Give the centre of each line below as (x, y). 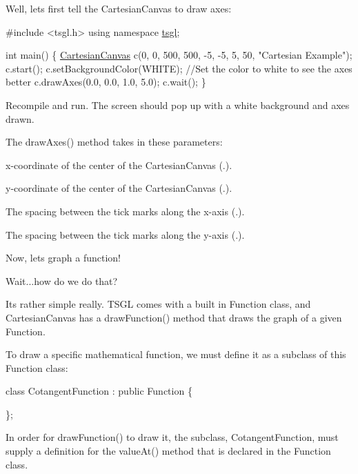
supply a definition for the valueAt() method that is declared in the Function (168, 451)
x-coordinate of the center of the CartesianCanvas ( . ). (119, 165)
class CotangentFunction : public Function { (99, 391)
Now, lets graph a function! (63, 258)
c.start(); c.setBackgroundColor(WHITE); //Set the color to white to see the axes (179, 68)
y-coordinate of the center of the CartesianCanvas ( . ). (119, 188)
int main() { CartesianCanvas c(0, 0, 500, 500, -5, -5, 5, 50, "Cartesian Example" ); (179, 55)
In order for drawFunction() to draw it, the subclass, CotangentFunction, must (172, 437)
